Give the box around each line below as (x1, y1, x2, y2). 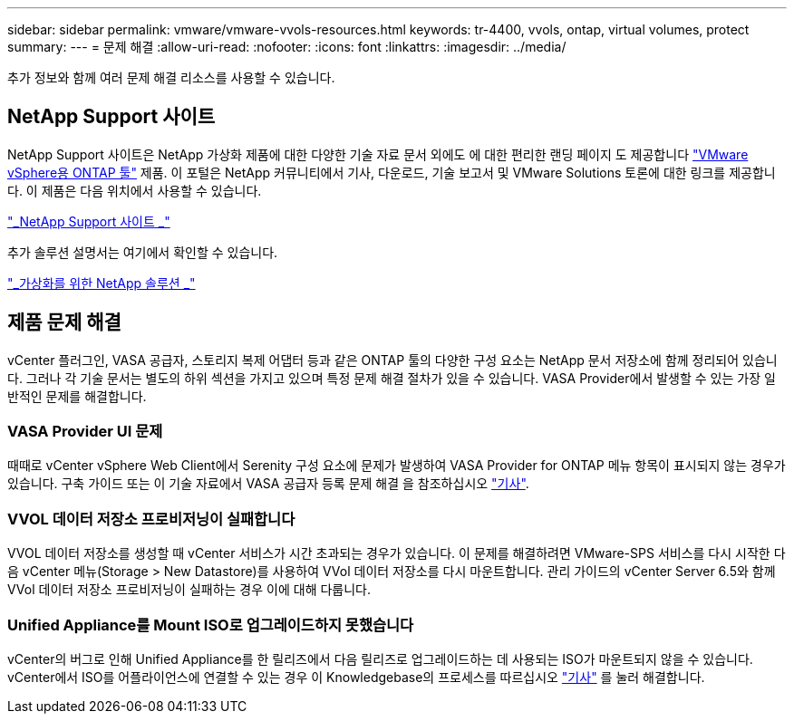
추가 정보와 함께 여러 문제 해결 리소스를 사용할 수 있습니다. (7, 70, 335, 85)
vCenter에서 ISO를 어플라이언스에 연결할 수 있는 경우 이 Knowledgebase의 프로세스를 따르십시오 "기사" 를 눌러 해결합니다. (7, 668, 705, 685)
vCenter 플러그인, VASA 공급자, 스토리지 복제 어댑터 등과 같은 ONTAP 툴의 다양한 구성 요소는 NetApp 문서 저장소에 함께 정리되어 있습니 (7, 351, 778, 368)
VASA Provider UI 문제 (7, 422, 163, 441)
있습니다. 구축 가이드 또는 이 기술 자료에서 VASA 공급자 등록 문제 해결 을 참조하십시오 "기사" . (7, 476, 529, 492)
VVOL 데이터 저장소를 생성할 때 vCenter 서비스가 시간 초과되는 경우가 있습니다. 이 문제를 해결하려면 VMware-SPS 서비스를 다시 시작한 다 (7, 545, 786, 562)
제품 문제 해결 (7, 311, 121, 334)
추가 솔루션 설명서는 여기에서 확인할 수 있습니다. (7, 244, 278, 260)
